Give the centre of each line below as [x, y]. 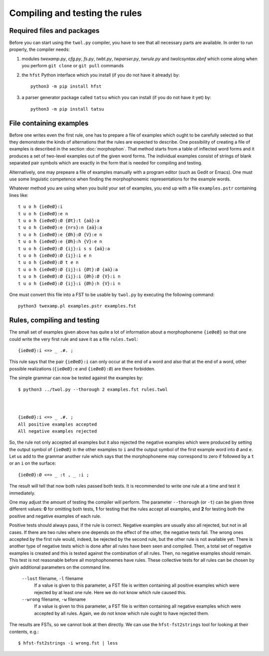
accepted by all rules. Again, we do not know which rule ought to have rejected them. [122, 613]
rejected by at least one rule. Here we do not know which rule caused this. [110, 592]
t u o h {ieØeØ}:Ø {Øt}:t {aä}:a [59, 221]
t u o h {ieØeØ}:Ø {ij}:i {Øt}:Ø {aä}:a [68, 269]
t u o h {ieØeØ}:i [41, 207]
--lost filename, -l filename [52, 578]
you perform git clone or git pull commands [73, 66]
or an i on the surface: [33, 463]
